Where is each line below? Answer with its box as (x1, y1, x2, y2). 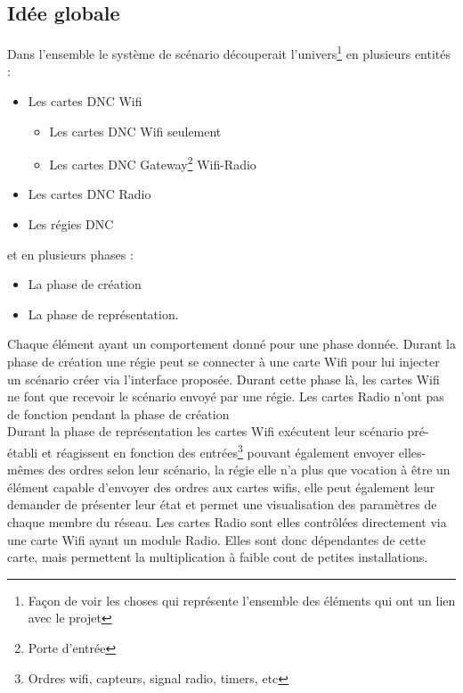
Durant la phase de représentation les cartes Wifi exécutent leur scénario (7, 422, 403, 441)
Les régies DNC (28, 215, 114, 234)
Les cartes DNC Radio (28, 185, 151, 203)
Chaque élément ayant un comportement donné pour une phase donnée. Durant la (7, 334, 457, 353)
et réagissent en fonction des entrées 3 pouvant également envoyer (41, 441, 395, 461)
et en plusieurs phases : (7, 244, 134, 263)
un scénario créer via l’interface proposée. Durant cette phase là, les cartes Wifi (7, 369, 440, 388)
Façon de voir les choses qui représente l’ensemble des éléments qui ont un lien (28, 590, 456, 609)
